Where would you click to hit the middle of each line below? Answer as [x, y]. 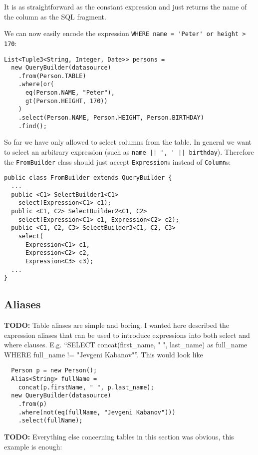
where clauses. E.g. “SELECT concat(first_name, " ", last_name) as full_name [126, 345]
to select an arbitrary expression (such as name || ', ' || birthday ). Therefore [129, 152]
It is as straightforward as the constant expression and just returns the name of [126, 7]
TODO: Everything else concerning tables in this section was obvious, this [119, 437]
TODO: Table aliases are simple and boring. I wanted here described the [117, 325]
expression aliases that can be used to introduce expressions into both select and [127, 335]
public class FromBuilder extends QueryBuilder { [88, 178]
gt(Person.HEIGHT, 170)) [66, 101]
